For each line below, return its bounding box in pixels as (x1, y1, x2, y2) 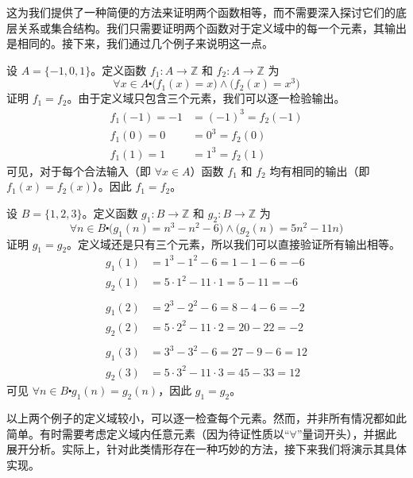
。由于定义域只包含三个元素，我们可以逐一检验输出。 (67, 90, 345, 106)
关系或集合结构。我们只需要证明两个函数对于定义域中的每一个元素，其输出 (17, 19, 407, 36)
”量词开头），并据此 (296, 425, 397, 441)
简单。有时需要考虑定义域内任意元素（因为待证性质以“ (6, 425, 290, 441)
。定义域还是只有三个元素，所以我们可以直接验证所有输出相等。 (67, 235, 401, 252)
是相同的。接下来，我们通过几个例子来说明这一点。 (6, 35, 273, 52)
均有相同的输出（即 (269, 162, 370, 179)
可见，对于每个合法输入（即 (6, 162, 151, 179)
